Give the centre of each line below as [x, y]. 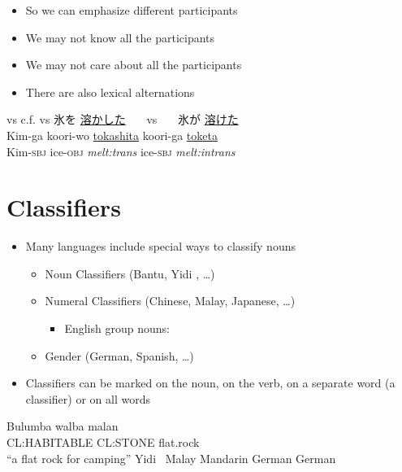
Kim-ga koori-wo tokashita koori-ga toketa [112, 135]
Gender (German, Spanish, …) [119, 355]
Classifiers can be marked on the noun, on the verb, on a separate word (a [210, 383]
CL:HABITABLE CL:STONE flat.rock [103, 442]
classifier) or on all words [88, 398]
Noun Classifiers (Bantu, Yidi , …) [130, 273]
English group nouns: [117, 328]
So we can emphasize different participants [132, 10]
